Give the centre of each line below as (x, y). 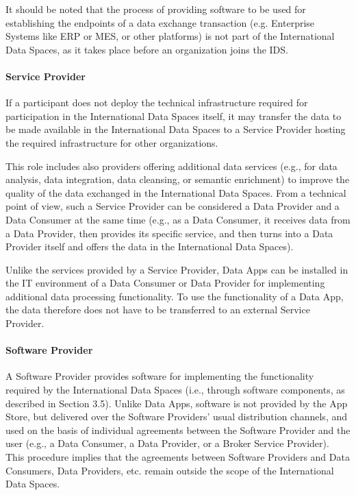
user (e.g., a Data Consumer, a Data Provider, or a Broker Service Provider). (167, 443)
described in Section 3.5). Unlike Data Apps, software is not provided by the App (177, 403)
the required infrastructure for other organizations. (112, 142)
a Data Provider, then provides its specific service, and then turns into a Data (169, 233)
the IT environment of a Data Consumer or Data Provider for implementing (165, 283)
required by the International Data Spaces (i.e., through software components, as (175, 390)
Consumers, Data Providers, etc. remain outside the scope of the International (170, 470)
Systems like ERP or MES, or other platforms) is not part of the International (170, 36)
